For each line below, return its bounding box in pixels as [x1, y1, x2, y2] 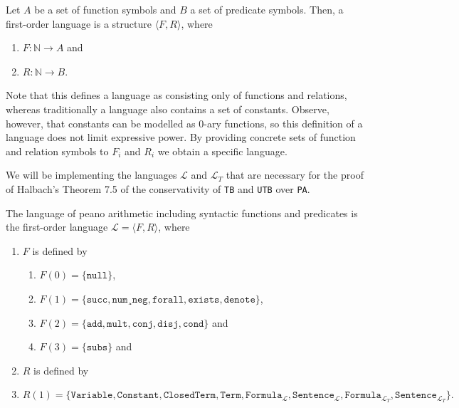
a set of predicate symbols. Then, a [190, 2, 344, 16]
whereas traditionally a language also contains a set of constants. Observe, [6, 101, 329, 116]
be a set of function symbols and [34, 2, 176, 16]
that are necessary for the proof [226, 167, 364, 182]
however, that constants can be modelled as [6, 115, 196, 130]
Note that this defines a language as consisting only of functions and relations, [6, 88, 347, 103]
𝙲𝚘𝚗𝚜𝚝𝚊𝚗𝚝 [117, 390, 159, 401]
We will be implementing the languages [6, 167, 177, 182]
